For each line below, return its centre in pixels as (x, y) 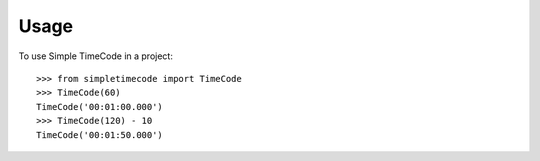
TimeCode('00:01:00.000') (100, 106)
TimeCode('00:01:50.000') (100, 134)
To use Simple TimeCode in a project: (96, 56)
